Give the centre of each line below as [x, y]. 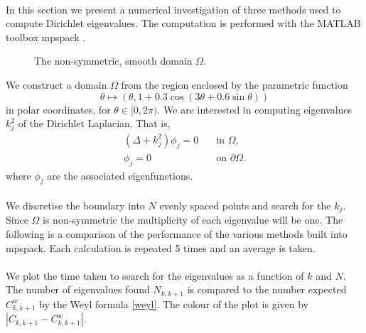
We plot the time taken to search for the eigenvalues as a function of [155, 275]
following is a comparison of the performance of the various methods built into [177, 233]
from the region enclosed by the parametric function [235, 84]
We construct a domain [56, 84]
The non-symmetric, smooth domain [113, 61]
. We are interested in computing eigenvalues [255, 109]
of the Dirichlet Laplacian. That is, [94, 123]
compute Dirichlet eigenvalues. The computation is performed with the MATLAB [183, 23]
